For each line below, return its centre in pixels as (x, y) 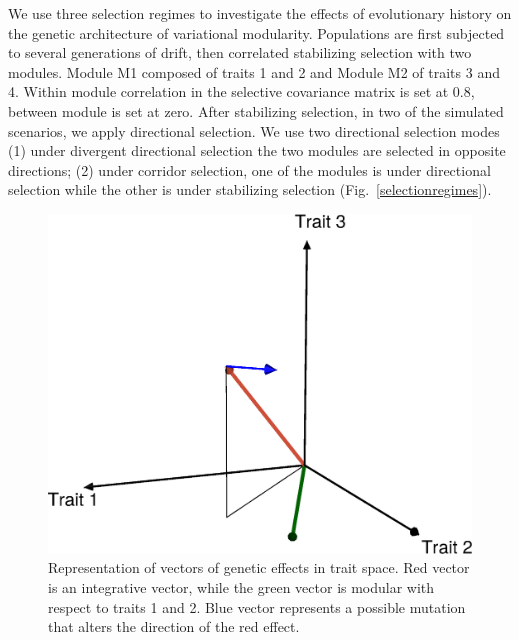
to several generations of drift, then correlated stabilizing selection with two (240, 52)
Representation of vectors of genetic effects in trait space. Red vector (259, 567)
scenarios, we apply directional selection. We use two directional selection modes (254, 130)
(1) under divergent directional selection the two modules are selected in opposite (257, 150)
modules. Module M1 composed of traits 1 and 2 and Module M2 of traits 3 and (254, 71)
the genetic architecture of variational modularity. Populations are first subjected (256, 32)
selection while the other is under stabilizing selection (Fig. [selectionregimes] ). (250, 189)
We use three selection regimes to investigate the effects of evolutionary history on (260, 13)
